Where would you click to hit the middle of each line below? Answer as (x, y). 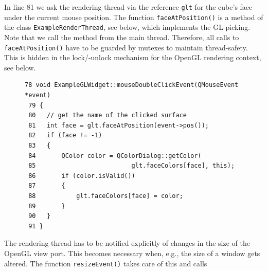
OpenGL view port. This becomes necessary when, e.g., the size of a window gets (132, 253)
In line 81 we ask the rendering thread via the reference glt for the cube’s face (128, 7)
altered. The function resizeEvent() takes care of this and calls (106, 263)
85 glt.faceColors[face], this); (132, 166)
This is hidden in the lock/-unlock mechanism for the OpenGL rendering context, (133, 57)
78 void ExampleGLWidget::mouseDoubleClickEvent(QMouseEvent (132, 85)
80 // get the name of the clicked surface (108, 115)
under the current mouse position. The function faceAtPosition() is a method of (134, 17)
